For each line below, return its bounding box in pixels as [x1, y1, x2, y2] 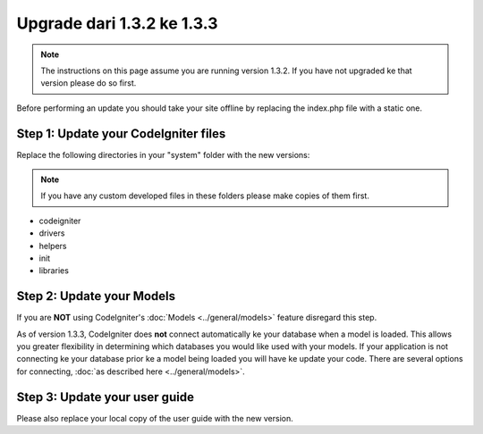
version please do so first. [40, 78, 137, 88]
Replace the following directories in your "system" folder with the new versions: [16, 149, 310, 160]
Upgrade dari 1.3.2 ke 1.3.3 [16, 13, 218, 33]
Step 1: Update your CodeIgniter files [16, 126, 226, 141]
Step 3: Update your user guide [16, 389, 194, 405]
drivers [38, 228, 65, 238]
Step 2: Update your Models [16, 288, 176, 304]
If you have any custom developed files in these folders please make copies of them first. [40, 190, 370, 201]
